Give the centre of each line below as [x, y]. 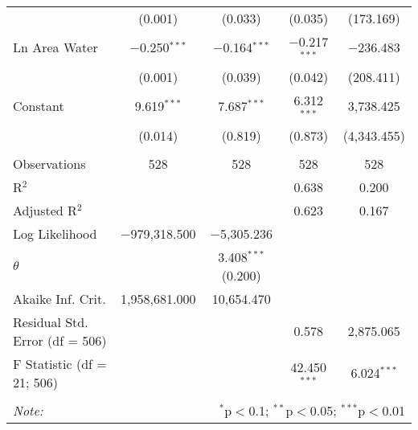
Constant [39, 106]
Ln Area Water [55, 47]
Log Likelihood [55, 233]
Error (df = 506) [60, 340]
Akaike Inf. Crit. [59, 298]
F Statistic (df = [60, 363]
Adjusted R [45, 210]
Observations [49, 163]
